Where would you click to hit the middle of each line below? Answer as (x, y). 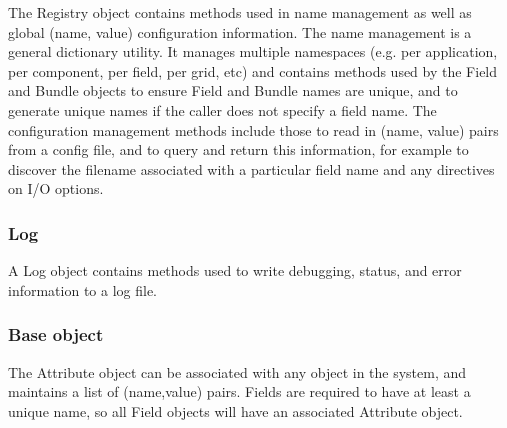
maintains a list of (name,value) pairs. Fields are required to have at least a (239, 391)
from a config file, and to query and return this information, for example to (238, 149)
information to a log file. (83, 289)
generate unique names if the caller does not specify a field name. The (222, 109)
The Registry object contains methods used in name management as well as (240, 12)
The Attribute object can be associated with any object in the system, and (237, 371)
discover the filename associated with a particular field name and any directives (251, 168)
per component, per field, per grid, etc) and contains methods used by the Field (253, 70)
